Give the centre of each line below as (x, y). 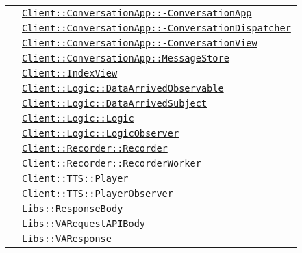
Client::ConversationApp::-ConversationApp (137, 13)
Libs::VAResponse (67, 239)
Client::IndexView (70, 73)
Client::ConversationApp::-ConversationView (140, 43)
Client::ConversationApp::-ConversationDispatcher (156, 28)
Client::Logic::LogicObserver (101, 133)
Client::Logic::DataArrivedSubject (115, 103)
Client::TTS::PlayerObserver (98, 194)
